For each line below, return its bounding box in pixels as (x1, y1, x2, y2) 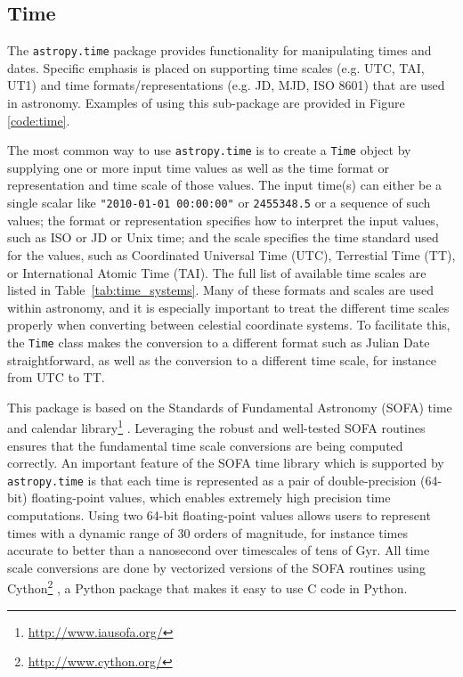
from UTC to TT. (7, 368, 105, 387)
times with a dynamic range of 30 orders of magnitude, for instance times (7, 523, 409, 542)
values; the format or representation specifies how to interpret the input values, (7, 210, 439, 229)
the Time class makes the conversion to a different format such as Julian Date (7, 332, 430, 351)
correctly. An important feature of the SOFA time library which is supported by (7, 453, 444, 472)
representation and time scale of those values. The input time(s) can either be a (7, 175, 443, 194)
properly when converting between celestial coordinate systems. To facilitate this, (7, 315, 451, 334)
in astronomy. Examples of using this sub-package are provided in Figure (7, 94, 405, 112)
